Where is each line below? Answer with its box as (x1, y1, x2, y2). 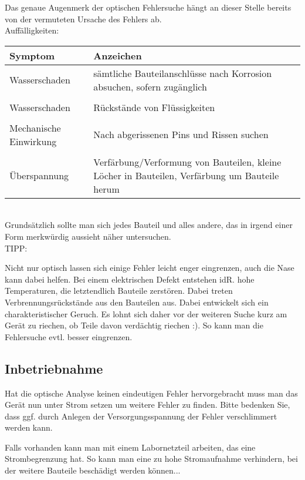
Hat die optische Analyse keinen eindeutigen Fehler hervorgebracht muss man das (5, 387, 298, 399)
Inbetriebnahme (5, 359, 103, 377)
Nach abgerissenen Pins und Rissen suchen (93, 127, 269, 142)
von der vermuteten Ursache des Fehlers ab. (5, 12, 162, 25)
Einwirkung (9, 134, 57, 148)
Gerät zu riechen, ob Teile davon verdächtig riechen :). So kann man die (5, 319, 263, 331)
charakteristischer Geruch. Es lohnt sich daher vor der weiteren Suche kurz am (5, 307, 287, 320)
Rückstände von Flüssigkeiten (93, 100, 215, 114)
